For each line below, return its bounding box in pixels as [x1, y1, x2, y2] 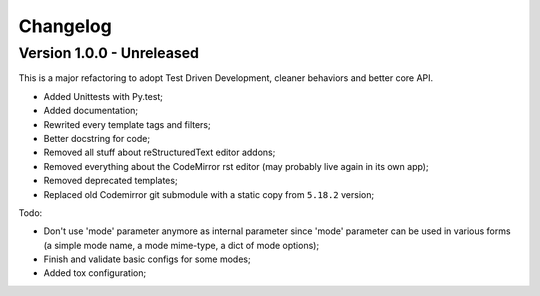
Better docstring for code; [43, 132, 150, 144]
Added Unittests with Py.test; [43, 90, 164, 102]
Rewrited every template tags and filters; [43, 118, 211, 130]
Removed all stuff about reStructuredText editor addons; [43, 146, 276, 159]
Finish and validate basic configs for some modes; [43, 253, 251, 265]
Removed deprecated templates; [43, 175, 179, 187]
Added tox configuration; [43, 267, 147, 279]
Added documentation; [43, 105, 139, 117]
